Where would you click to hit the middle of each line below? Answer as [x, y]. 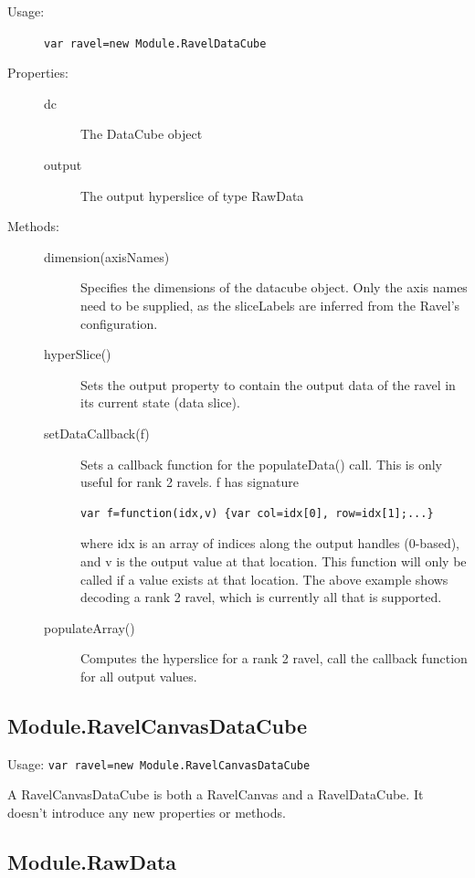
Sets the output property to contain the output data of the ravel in [268, 384]
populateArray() [90, 627]
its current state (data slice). [160, 402]
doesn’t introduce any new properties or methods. [147, 812]
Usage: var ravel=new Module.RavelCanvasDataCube [159, 763]
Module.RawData [92, 861]
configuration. [119, 323]
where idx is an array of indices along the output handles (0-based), [270, 543]
